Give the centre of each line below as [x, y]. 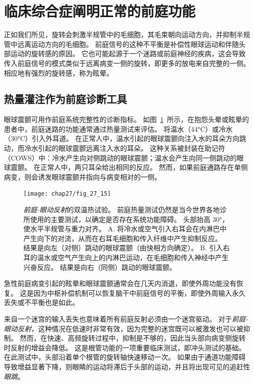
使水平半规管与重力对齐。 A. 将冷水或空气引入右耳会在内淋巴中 [125, 229]
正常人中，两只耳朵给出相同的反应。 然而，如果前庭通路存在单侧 [144, 167]
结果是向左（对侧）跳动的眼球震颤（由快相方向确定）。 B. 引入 [123, 248]
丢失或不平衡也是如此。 [42, 302]
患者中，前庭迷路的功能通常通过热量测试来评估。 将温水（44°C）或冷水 [118, 129]
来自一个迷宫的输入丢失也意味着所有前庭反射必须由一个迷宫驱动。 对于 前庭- [126, 319]
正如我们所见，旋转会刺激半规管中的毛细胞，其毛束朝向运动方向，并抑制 [120, 34]
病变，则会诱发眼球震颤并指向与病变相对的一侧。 [83, 176]
